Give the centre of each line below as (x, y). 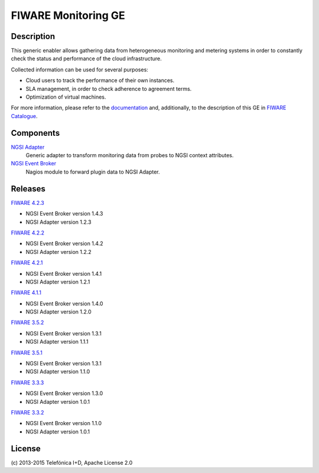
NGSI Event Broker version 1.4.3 (64, 214)
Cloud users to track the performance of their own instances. (100, 80)
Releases (28, 189)
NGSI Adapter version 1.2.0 (58, 312)
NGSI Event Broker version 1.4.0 (64, 304)
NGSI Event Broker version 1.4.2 (64, 244)
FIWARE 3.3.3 (27, 382)
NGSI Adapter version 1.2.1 (58, 282)
